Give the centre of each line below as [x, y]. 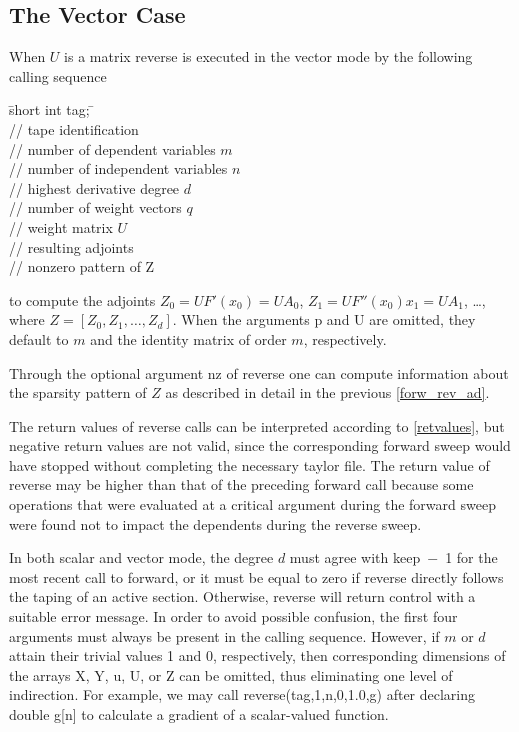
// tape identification [74, 128]
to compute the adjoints [82, 299]
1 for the [471, 557]
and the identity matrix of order [188, 338]
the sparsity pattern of [78, 392]
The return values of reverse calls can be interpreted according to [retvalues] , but [257, 425]
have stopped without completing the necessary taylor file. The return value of [249, 464]
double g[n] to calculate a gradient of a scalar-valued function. [199, 714]
